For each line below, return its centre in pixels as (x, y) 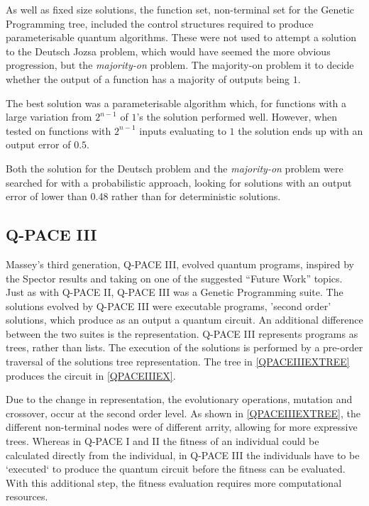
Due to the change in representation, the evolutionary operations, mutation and (179, 399)
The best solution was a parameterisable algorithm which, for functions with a (176, 103)
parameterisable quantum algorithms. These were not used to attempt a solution (181, 37)
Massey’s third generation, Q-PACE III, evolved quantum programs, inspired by (180, 264)
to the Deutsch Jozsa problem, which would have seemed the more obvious (168, 51)
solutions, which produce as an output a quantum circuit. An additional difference (184, 320)
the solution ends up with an (301, 130)
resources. (27, 496)
